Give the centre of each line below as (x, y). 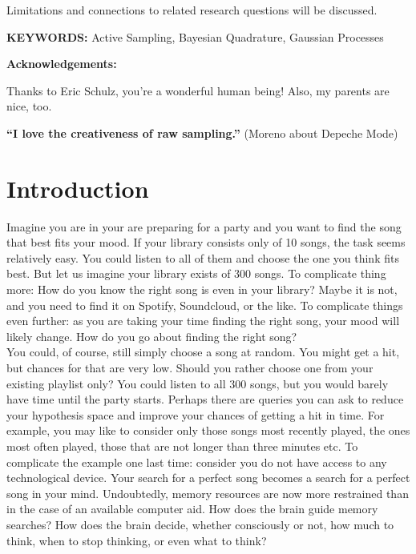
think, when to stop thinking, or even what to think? (137, 540)
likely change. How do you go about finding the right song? (152, 336)
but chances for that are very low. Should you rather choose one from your (190, 368)
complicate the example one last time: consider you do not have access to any (197, 462)
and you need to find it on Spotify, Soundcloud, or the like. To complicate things (205, 305)
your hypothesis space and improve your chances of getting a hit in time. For (196, 414)
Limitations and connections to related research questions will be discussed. (192, 10)
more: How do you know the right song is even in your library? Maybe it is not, (202, 289)
